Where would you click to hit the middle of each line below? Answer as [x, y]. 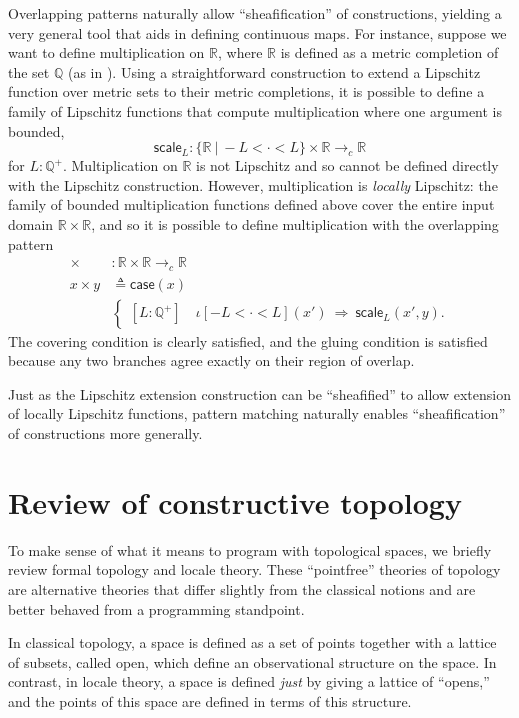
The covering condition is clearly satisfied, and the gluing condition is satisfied [248, 340]
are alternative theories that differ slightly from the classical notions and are [242, 588]
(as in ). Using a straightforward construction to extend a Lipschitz [274, 71]
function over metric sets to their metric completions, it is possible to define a [246, 91]
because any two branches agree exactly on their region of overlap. [211, 360]
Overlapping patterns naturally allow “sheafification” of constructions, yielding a [255, 13]
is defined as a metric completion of [389, 52]
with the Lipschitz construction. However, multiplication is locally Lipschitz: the [253, 184]
